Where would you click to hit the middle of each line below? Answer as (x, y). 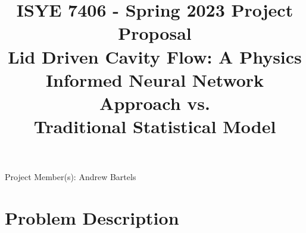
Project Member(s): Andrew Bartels (71, 177)
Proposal (155, 33)
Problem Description (92, 218)
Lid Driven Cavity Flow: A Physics (155, 56)
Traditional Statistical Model (155, 126)
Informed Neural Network (155, 79)
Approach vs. (155, 103)
